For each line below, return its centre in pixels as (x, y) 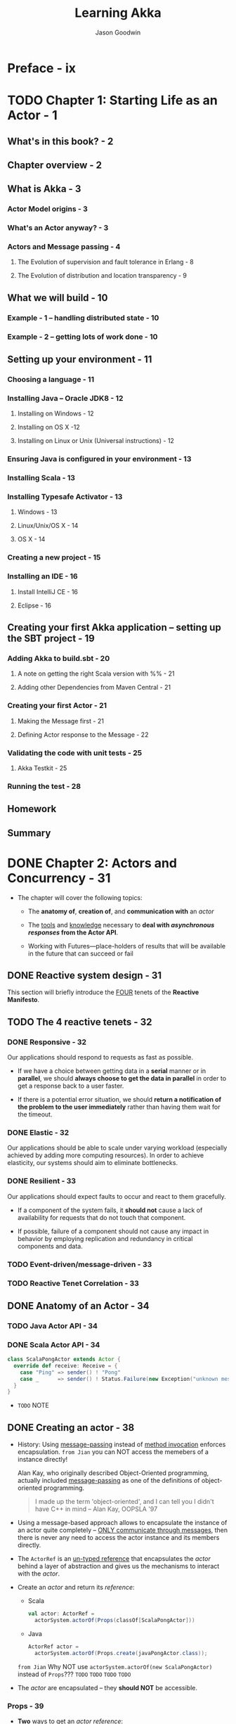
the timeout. (35, 1114)
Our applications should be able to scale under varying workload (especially (117, 1148)
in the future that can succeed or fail (80, 953)
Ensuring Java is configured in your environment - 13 (99, 459)
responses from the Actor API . (73, 932)
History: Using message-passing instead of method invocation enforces (122, 1445)
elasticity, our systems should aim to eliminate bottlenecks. (92, 1163)
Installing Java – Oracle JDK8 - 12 (65, 398)
